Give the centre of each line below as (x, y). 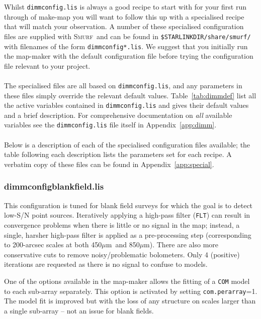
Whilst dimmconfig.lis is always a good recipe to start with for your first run (125, 7)
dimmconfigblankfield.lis (54, 186)
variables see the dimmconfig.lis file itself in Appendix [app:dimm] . (110, 125)
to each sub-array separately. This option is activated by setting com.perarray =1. (131, 291)
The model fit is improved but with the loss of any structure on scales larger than (130, 301)
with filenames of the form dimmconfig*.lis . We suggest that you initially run (126, 46)
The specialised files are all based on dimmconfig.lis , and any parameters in (123, 85)
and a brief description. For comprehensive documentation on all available (118, 115)
